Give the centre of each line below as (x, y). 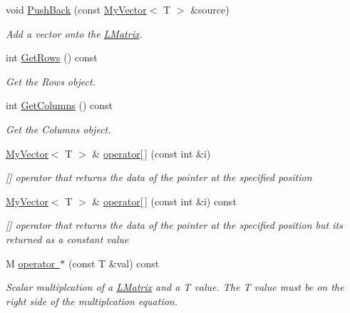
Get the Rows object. (51, 81)
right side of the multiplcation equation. (92, 301)
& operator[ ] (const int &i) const (164, 201)
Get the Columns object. (58, 129)
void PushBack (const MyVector (76, 9)
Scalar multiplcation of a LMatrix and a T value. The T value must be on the (175, 287)
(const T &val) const (114, 263)
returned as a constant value (67, 238)
